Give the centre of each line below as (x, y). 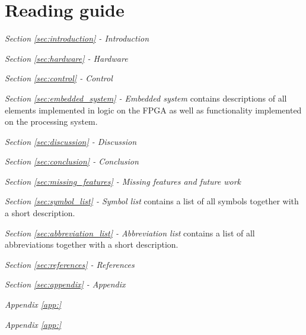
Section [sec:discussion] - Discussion (71, 141)
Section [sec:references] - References (70, 264)
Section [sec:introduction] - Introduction (77, 38)
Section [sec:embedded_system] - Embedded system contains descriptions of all (146, 98)
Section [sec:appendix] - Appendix (65, 284)
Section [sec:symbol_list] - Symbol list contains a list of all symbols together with (152, 201)
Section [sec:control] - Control (59, 78)
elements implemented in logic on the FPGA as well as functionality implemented (153, 110)
